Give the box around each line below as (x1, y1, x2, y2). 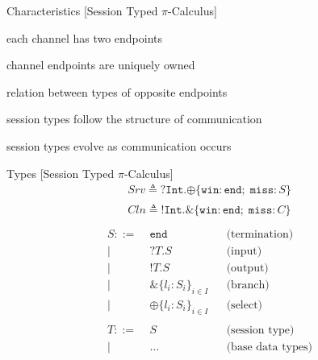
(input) (226, 245, 262, 257)
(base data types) (226, 341, 312, 353)
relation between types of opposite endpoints (6, 83, 228, 100)
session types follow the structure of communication (6, 110, 262, 127)
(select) (226, 299, 263, 311)
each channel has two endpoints (6, 29, 163, 46)
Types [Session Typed (6, 164, 115, 181)
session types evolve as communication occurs (6, 137, 232, 154)
